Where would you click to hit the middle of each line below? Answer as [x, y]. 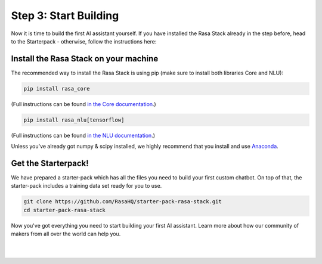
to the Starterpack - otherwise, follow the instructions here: [84, 41]
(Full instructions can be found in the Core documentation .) [83, 104]
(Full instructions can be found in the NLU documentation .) [83, 135]
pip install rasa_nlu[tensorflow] [74, 120]
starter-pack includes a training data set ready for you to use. [86, 186]
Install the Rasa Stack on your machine [85, 59]
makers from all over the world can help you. [66, 234]
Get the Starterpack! [50, 163]
